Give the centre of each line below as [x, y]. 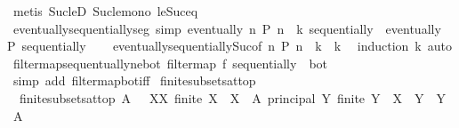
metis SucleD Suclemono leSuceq [105, 11]
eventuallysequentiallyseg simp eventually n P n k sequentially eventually [227, 28]
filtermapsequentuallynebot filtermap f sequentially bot [170, 63]
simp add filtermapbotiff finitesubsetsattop [134, 80]
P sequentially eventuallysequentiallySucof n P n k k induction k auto [229, 46]
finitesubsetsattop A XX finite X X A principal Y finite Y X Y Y [233, 97]
